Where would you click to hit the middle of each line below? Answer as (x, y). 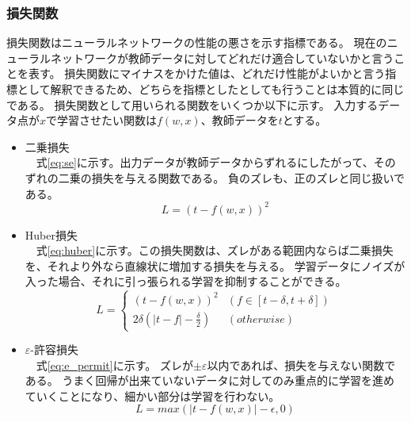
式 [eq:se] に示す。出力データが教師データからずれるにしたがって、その (216, 162)
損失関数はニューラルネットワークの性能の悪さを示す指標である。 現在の (197, 42)
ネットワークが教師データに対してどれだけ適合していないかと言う (222, 58)
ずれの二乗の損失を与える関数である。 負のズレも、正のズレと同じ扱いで (215, 177)
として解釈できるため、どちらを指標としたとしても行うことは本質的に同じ (211, 89)
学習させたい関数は (107, 120)
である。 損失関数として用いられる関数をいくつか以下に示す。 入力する (192, 104)
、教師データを (240, 120)
